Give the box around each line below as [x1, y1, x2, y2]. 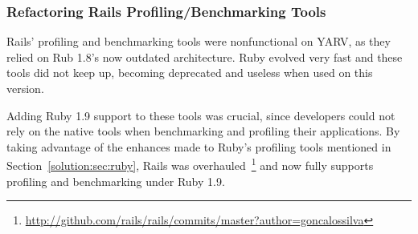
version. [6, 80, 44, 96]
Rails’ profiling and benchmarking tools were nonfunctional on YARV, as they [6, 33, 391, 50]
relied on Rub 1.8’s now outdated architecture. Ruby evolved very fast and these [6, 48, 403, 65]
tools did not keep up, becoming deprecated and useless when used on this [6, 64, 373, 81]
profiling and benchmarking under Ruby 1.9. [6, 172, 225, 189]
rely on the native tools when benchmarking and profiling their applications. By [6, 123, 400, 139]
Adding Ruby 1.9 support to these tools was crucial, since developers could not [6, 107, 395, 123]
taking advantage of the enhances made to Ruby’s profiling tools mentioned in [6, 138, 391, 155]
